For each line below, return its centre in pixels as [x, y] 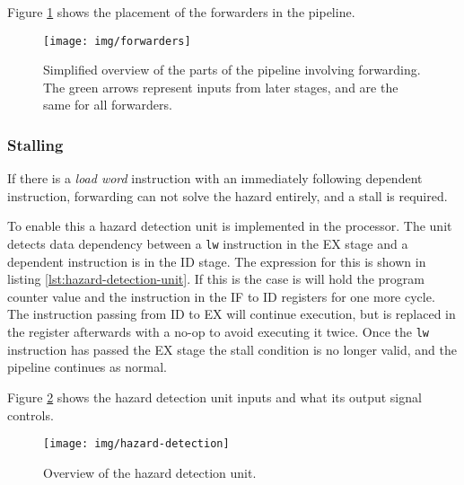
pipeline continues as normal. [87, 367]
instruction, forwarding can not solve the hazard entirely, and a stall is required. [228, 195]
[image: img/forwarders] [117, 41]
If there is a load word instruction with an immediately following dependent [215, 178]
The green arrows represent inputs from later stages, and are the [221, 87]
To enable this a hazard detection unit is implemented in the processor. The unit [230, 226]
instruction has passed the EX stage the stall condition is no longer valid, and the [232, 349]
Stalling [35, 144]
